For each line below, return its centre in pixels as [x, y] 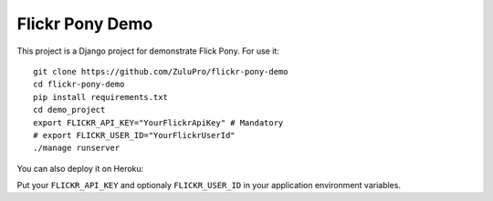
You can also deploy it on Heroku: [80, 168]
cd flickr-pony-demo [79, 85]
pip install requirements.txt [101, 97]
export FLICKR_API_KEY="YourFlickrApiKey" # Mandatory [158, 122]
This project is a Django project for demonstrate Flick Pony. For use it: [148, 51]
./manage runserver [77, 148]
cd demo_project [69, 110]
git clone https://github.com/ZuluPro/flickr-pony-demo [161, 71]
